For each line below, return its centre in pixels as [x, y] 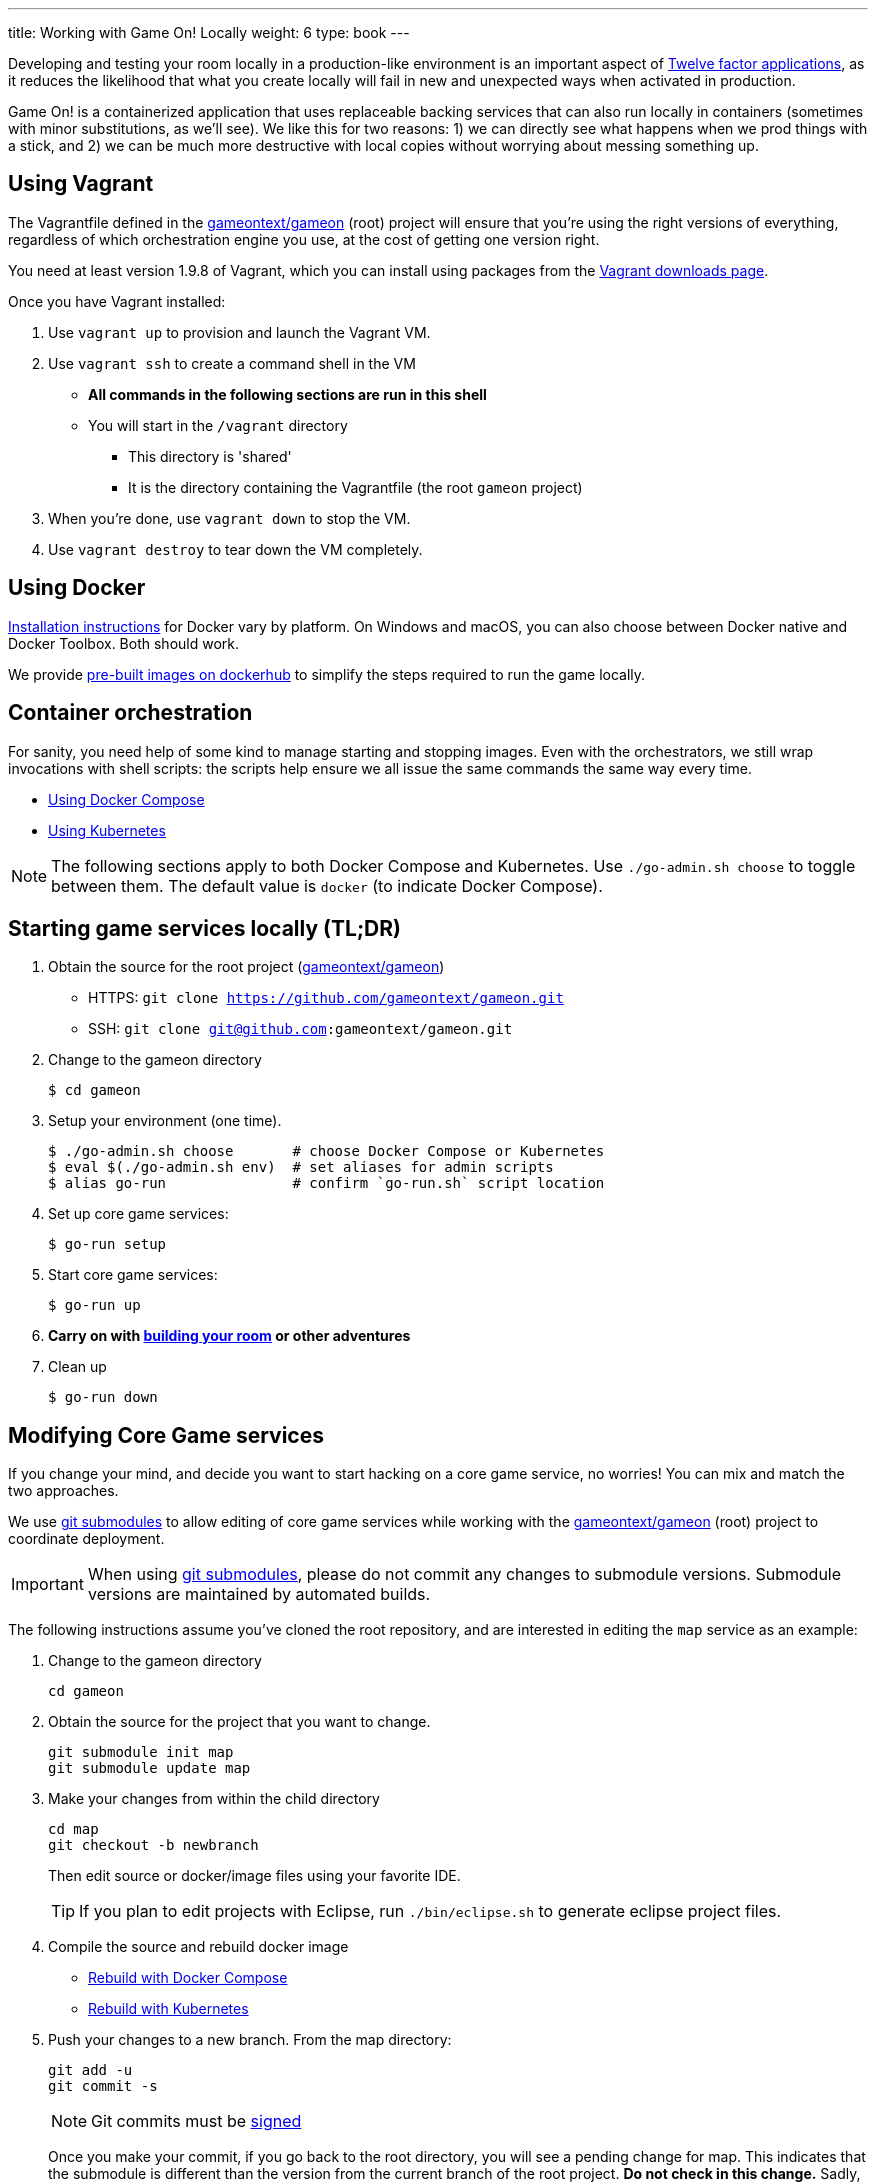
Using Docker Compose [126, 799]
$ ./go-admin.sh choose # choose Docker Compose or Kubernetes [326, 1151]
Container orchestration [130, 713]
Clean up [77, 1367]
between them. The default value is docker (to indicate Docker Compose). [327, 885]
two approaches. [63, 1491]
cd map [73, 1829]
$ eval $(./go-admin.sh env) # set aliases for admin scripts [301, 1167]
